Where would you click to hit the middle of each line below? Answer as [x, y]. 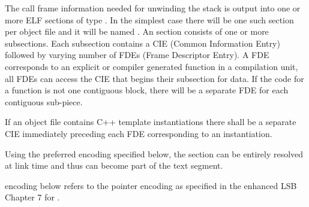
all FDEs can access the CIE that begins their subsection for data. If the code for [154, 78]
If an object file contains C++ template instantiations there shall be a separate [151, 122]
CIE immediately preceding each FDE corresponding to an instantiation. [139, 133]
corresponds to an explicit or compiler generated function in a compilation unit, [151, 66]
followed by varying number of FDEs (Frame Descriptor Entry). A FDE [137, 55]
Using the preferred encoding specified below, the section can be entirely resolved [154, 153]
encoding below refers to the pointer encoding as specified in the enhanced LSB [151, 185]
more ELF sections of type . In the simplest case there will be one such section [149, 19]
